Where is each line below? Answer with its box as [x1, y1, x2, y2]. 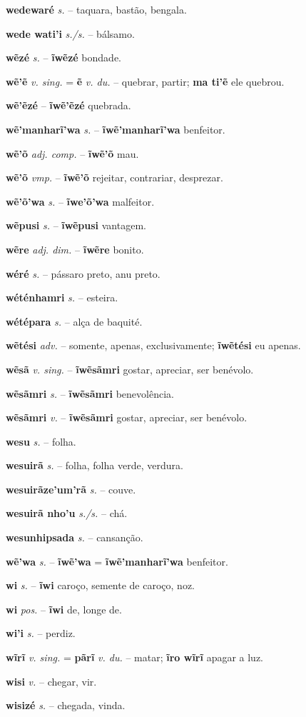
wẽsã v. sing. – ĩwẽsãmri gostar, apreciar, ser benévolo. [6, 361, 254, 376]
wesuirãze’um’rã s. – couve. [6, 481, 136, 496]
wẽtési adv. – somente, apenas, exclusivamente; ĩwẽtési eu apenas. [6, 338, 301, 353]
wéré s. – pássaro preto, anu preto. [6, 266, 160, 281]
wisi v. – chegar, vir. [6, 673, 97, 688]
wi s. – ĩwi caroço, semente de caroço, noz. [6, 578, 195, 593]
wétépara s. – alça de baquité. [6, 314, 143, 329]
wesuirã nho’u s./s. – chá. [6, 506, 128, 521]
